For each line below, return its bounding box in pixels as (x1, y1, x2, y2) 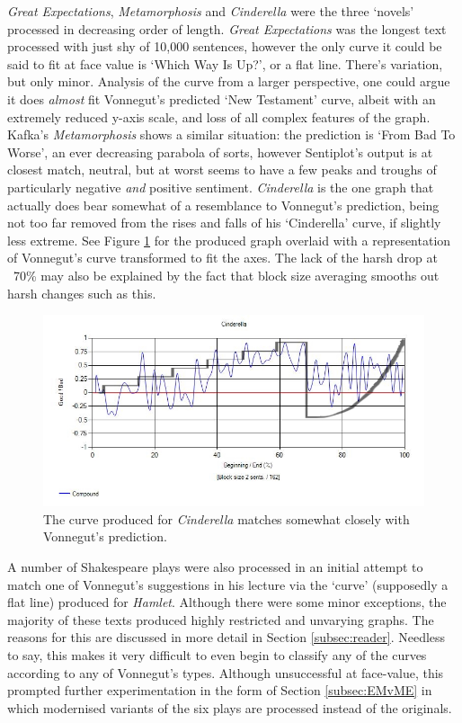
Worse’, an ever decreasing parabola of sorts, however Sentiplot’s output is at (7, 142, 433, 161)
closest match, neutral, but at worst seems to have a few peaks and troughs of (7, 160, 437, 179)
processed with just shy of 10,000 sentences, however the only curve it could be (7, 37, 442, 56)
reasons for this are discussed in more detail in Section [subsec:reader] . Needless (7, 628, 446, 647)
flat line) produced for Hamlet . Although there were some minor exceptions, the (7, 593, 447, 611)
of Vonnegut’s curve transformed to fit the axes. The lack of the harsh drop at (7, 248, 438, 267)
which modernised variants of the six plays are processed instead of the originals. (7, 698, 452, 717)
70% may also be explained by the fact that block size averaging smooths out (13, 265, 440, 284)
